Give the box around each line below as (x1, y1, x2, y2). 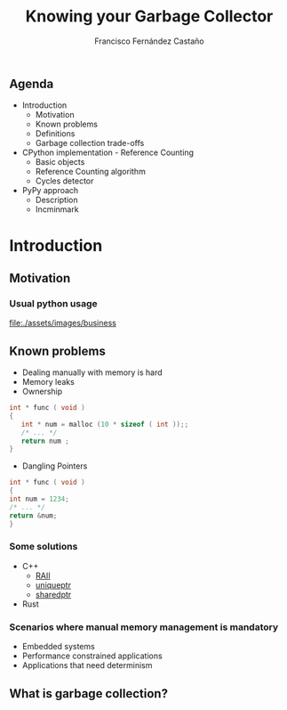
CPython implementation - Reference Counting (21, 147, 194, 158)
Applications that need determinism (21, 660, 153, 671)
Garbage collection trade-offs (35, 138, 145, 149)
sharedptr (35, 589, 72, 600)
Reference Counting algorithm (35, 167, 147, 177)
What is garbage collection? (9, 686, 169, 701)
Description (35, 194, 78, 206)
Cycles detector (35, 175, 94, 186)
